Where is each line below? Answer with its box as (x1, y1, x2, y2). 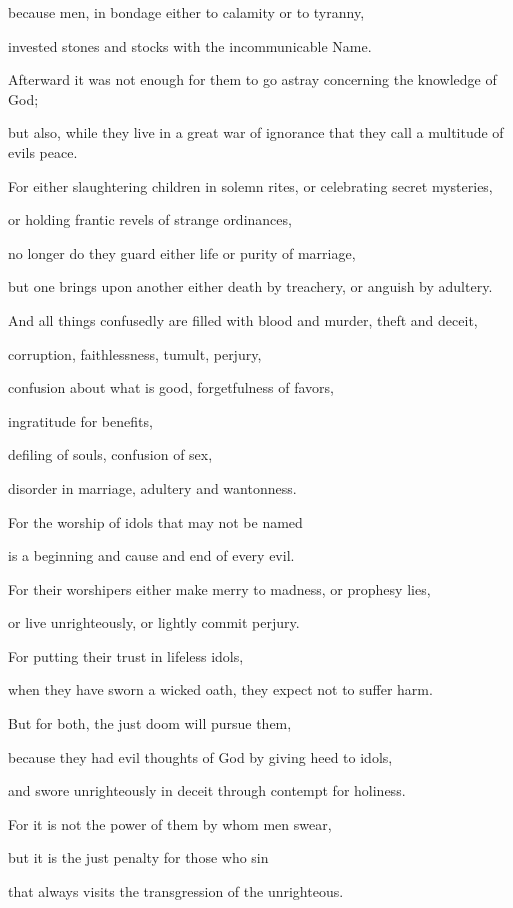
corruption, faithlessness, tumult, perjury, (8, 343, 262, 364)
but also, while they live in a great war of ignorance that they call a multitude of (8, 122, 504, 143)
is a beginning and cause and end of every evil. (8, 545, 295, 566)
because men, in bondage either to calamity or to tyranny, (8, 2, 365, 22)
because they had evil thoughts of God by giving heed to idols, (8, 746, 393, 767)
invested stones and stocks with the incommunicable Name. (8, 35, 372, 56)
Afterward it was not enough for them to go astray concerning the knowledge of (8, 69, 497, 90)
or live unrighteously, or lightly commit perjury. (8, 612, 300, 633)
